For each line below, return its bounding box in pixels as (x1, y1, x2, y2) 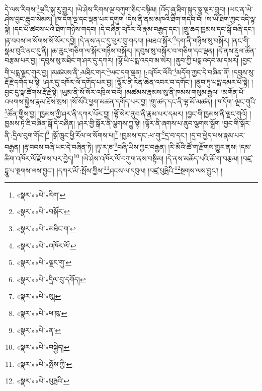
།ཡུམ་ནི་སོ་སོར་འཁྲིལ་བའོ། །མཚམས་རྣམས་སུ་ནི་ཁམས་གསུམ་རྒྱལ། (60, 86, 219, 97)
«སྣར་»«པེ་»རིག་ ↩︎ (16, 189, 66, 200)
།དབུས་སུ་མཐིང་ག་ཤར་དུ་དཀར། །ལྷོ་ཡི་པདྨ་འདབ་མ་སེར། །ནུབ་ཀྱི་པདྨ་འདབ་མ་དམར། (39, 55, 239, 66)
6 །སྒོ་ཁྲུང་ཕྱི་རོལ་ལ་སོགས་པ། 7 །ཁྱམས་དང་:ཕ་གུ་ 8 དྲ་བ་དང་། (46, 128, 188, 140)
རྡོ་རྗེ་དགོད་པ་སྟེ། (5, 77, 41, 87)
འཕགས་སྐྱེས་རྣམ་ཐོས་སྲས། (5, 96, 68, 107)
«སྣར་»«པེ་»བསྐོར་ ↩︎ (16, 206, 70, 217)
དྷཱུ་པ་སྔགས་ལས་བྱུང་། (5, 165, 54, 175)
